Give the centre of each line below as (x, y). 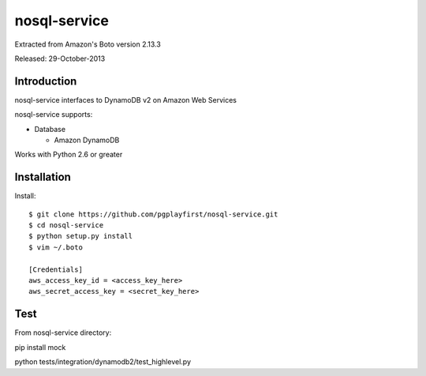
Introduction (46, 81)
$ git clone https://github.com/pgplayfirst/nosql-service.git (153, 214)
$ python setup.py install (81, 236)
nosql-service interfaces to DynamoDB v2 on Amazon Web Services (125, 100)
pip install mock (40, 347)
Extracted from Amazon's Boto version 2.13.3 (88, 44)
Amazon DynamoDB (87, 140)
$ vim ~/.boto (56, 247)
